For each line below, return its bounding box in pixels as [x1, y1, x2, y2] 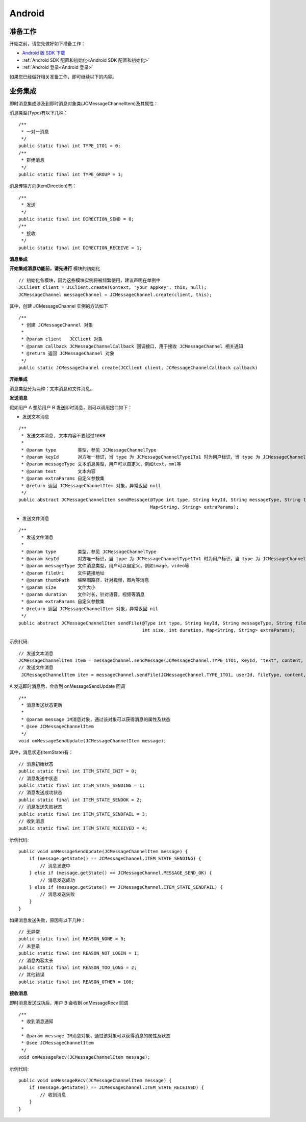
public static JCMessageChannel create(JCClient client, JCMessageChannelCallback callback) [18, 365, 258, 371]
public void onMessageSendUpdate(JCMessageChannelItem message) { [18, 849, 188, 855]
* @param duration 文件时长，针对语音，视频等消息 [21, 591, 145, 597]
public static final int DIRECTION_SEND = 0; [18, 216, 135, 222]
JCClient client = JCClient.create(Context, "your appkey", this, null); [18, 285, 207, 290]
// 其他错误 [18, 972, 45, 978]
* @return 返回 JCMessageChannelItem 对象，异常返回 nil [21, 606, 158, 612]
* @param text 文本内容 [21, 468, 96, 474]
